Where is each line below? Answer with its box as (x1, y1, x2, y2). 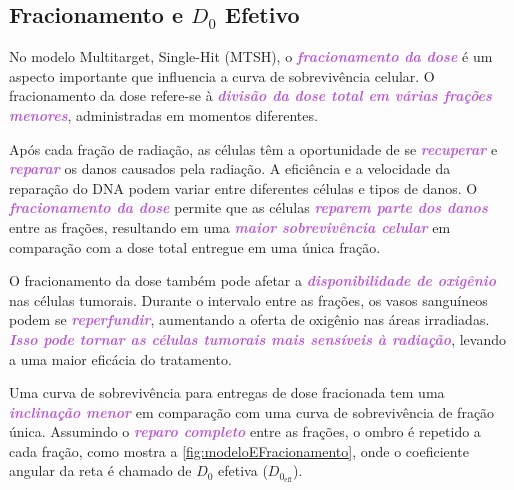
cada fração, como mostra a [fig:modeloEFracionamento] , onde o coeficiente (9, 440, 469, 461)
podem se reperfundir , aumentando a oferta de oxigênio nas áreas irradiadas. (9, 309, 490, 330)
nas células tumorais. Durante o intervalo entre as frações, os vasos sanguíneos (9, 289, 488, 310)
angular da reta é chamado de (9, 460, 192, 481)
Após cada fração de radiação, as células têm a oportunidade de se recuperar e (9, 138, 498, 159)
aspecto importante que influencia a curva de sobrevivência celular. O (9, 65, 435, 86)
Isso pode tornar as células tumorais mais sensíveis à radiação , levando (9, 328, 506, 349)
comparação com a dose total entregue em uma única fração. (9, 236, 381, 257)
